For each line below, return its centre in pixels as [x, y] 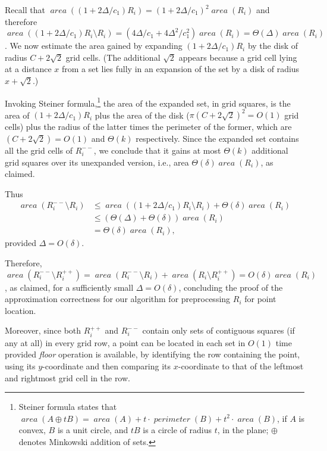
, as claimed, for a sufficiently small [69, 287]
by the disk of [273, 46]
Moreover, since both [43, 330]
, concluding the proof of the [231, 287]
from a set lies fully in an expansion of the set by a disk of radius [180, 69]
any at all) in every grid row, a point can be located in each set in [125, 342]
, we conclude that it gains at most [157, 150]
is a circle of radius [177, 430]
